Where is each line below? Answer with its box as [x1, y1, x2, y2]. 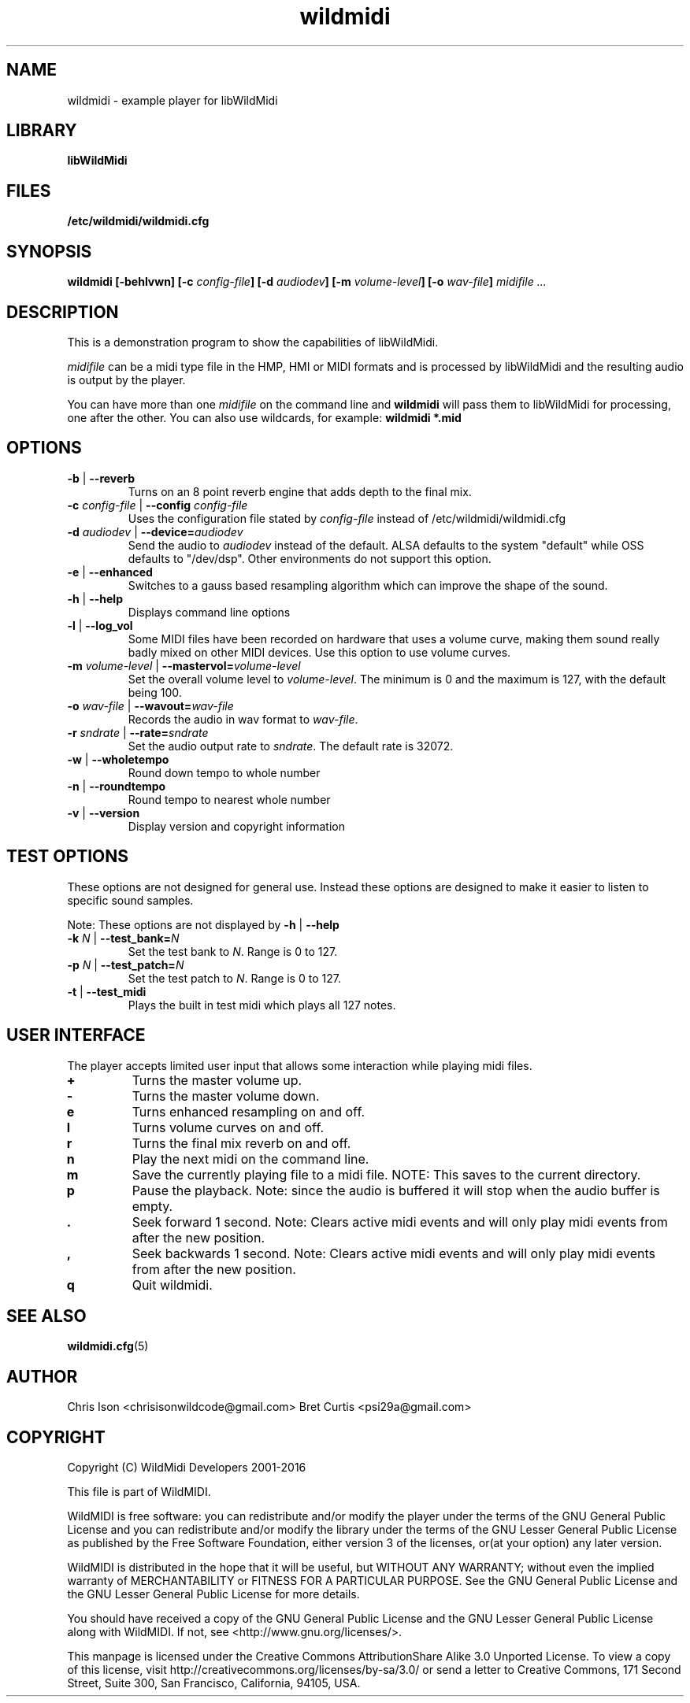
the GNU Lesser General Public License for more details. [67, 1587, 360, 1601]
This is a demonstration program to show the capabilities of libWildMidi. [67, 335, 439, 349]
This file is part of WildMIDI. [67, 1485, 211, 1499]
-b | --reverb [67, 471, 135, 485]
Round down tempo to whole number [128, 765, 321, 779]
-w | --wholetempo [67, 752, 169, 766]
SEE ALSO [6, 1305, 87, 1326]
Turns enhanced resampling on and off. [132, 1103, 365, 1120]
